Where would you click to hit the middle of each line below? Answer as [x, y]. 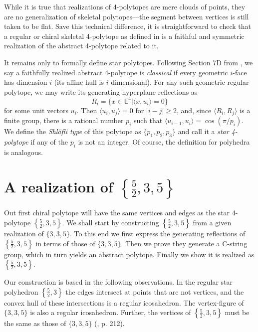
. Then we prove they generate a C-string [184, 243]
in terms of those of [65, 243]
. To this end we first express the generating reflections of [157, 234]
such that [148, 120]
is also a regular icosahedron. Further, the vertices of [111, 312]
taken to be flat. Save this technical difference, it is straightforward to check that [128, 26]
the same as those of [35, 323]
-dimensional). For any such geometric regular [179, 82]
